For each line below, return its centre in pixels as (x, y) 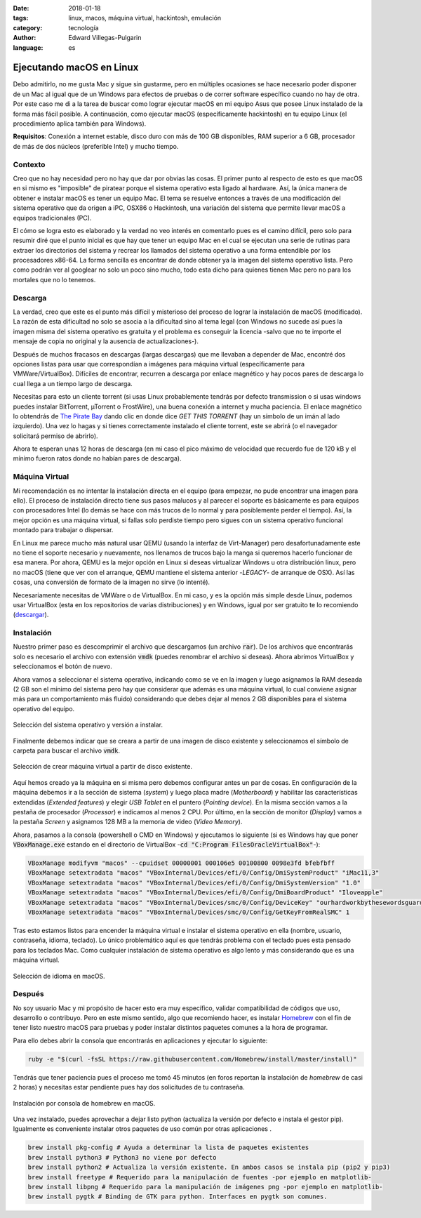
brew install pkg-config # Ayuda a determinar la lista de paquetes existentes (168, 1147)
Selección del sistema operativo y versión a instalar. (88, 725)
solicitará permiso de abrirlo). (55, 436)
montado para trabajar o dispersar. (63, 530)
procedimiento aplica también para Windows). (80, 124)
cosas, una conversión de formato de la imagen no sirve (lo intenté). (112, 582)
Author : (25, 38)
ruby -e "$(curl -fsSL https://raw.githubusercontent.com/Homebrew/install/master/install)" (192, 1059)
